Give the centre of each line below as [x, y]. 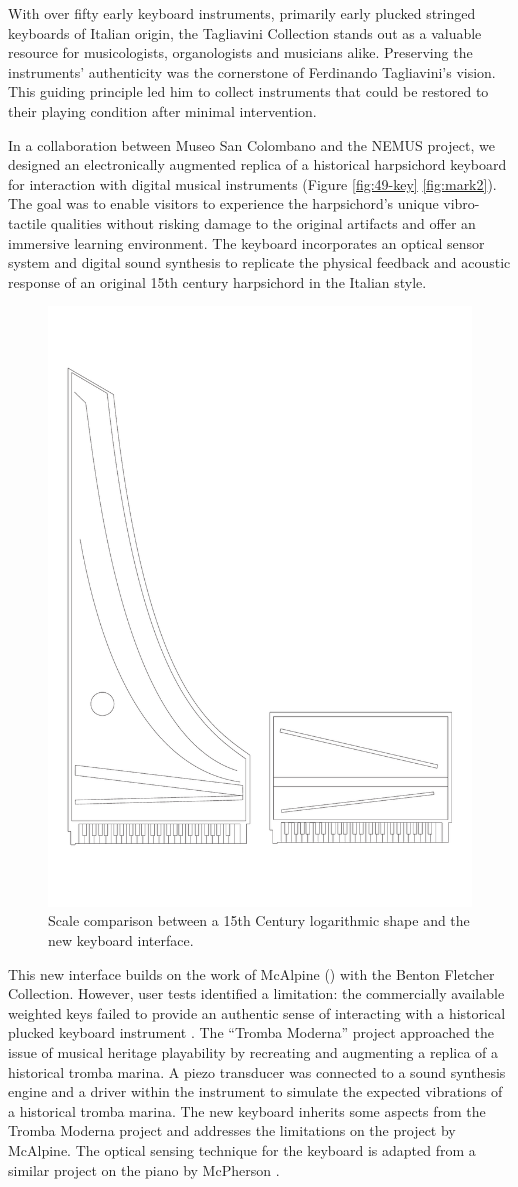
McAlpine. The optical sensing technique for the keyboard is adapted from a [242, 1149]
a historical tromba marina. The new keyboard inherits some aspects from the [247, 1110]
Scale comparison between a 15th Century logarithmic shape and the [259, 920]
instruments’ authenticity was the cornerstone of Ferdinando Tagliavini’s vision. [252, 71]
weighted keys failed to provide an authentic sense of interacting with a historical [257, 1012]
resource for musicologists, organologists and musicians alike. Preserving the [240, 52]
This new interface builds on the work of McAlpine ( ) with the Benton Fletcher [251, 973]
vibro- [461, 203]
